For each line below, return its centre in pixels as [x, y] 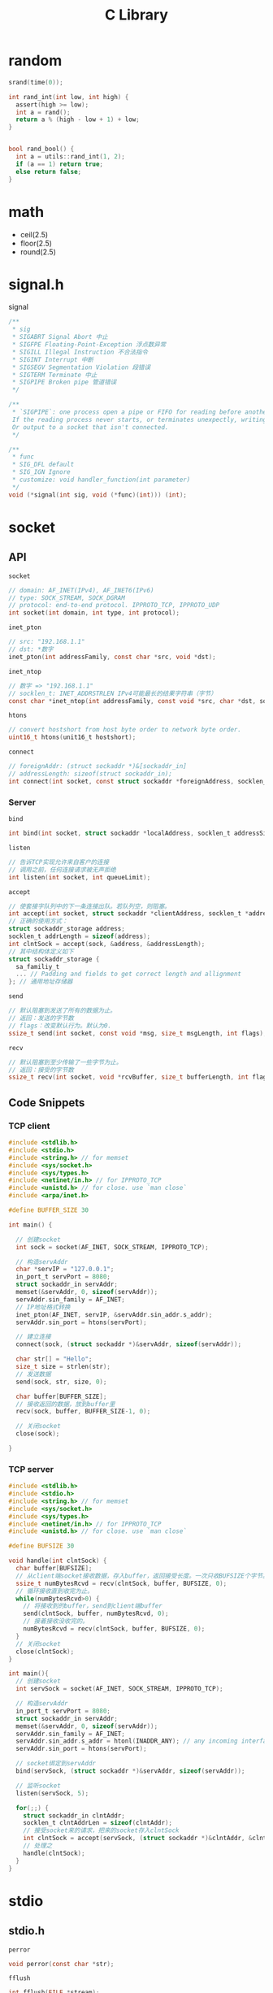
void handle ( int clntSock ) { [58, 1561]
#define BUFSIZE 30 [41, 1546]
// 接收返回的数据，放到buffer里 [65, 1404]
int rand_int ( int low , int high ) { [69, 97]
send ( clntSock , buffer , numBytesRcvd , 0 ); [96, 1614]
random [35, 61]
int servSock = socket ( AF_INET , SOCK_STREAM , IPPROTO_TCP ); [119, 1689]
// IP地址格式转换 [43, 1307]
